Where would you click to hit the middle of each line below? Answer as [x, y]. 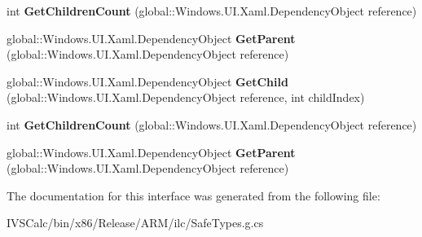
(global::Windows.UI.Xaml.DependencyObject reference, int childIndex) [186, 97]
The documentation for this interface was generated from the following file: [193, 195]
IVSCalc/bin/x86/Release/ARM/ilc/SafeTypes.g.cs [135, 223]
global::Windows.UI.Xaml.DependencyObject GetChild [147, 81]
